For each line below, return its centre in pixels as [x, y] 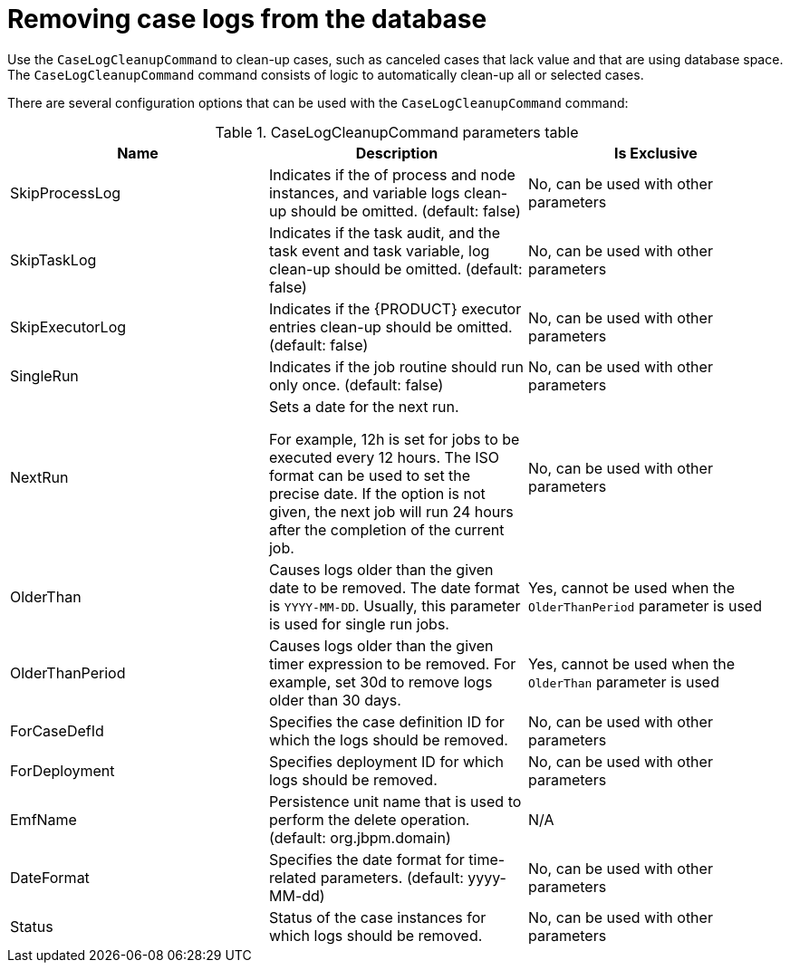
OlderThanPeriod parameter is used [645, 605]
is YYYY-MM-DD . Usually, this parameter [395, 605]
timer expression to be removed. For [392, 663]
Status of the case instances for [377, 917]
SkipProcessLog [66, 192]
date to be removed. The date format [394, 587]
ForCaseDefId [57, 730]
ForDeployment [63, 770]
